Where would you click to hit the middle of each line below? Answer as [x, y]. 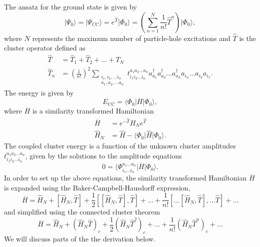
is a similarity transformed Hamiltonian [93, 111]
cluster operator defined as [45, 48]
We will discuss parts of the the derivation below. [80, 239]
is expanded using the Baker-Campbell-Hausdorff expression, [97, 187]
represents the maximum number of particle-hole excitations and [131, 38]
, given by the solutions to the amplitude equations [103, 156]
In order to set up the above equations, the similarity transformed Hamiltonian [125, 177]
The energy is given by [39, 92]
